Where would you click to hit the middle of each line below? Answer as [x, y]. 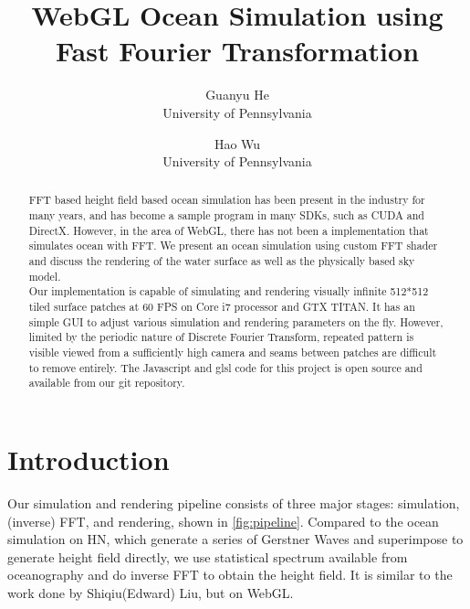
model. [45, 276]
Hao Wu [237, 143]
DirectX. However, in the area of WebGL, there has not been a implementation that [229, 230]
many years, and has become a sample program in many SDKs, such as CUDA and [226, 215]
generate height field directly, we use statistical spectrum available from [208, 556]
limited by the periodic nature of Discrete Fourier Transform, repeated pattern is [221, 337]
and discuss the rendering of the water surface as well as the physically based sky [222, 261]
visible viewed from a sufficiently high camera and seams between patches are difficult [233, 353]
